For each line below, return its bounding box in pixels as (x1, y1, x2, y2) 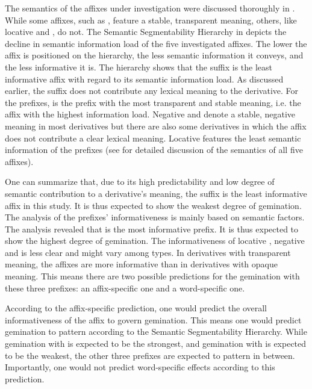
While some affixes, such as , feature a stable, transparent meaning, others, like (5, 13, 297, 26)
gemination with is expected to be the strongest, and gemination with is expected (5, 337, 307, 350)
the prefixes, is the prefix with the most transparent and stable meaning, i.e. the (5, 96, 301, 108)
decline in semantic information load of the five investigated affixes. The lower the (5, 37, 307, 49)
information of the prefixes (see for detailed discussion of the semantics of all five (5, 143, 303, 156)
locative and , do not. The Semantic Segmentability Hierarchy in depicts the (5, 25, 287, 38)
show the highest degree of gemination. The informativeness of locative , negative (5, 234, 305, 247)
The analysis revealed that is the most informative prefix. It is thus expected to (5, 222, 299, 235)
